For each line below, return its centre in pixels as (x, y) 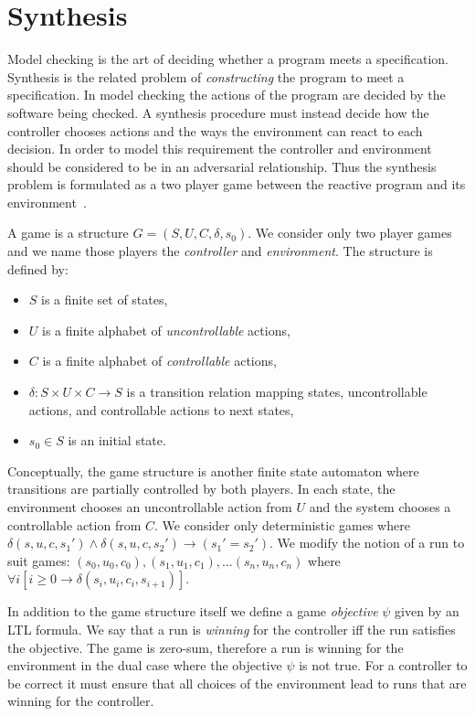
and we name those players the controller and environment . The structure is (220, 251)
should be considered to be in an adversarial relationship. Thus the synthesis (222, 166)
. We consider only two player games (350, 233)
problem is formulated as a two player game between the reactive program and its (237, 184)
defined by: (38, 268)
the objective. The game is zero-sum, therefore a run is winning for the (206, 647)
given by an (427, 611)
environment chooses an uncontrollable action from (150, 507)
